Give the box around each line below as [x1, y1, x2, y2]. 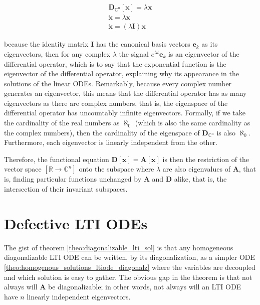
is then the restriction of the [162, 154, 249, 164]
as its [201, 39, 218, 49]
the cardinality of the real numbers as [4, 117, 120, 128]
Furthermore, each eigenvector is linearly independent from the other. [4, 137, 218, 147]
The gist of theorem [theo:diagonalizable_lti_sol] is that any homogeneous [4, 242, 233, 252]
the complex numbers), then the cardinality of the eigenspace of [4, 127, 200, 137]
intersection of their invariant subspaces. [4, 184, 128, 194]
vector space [4, 164, 42, 174]
